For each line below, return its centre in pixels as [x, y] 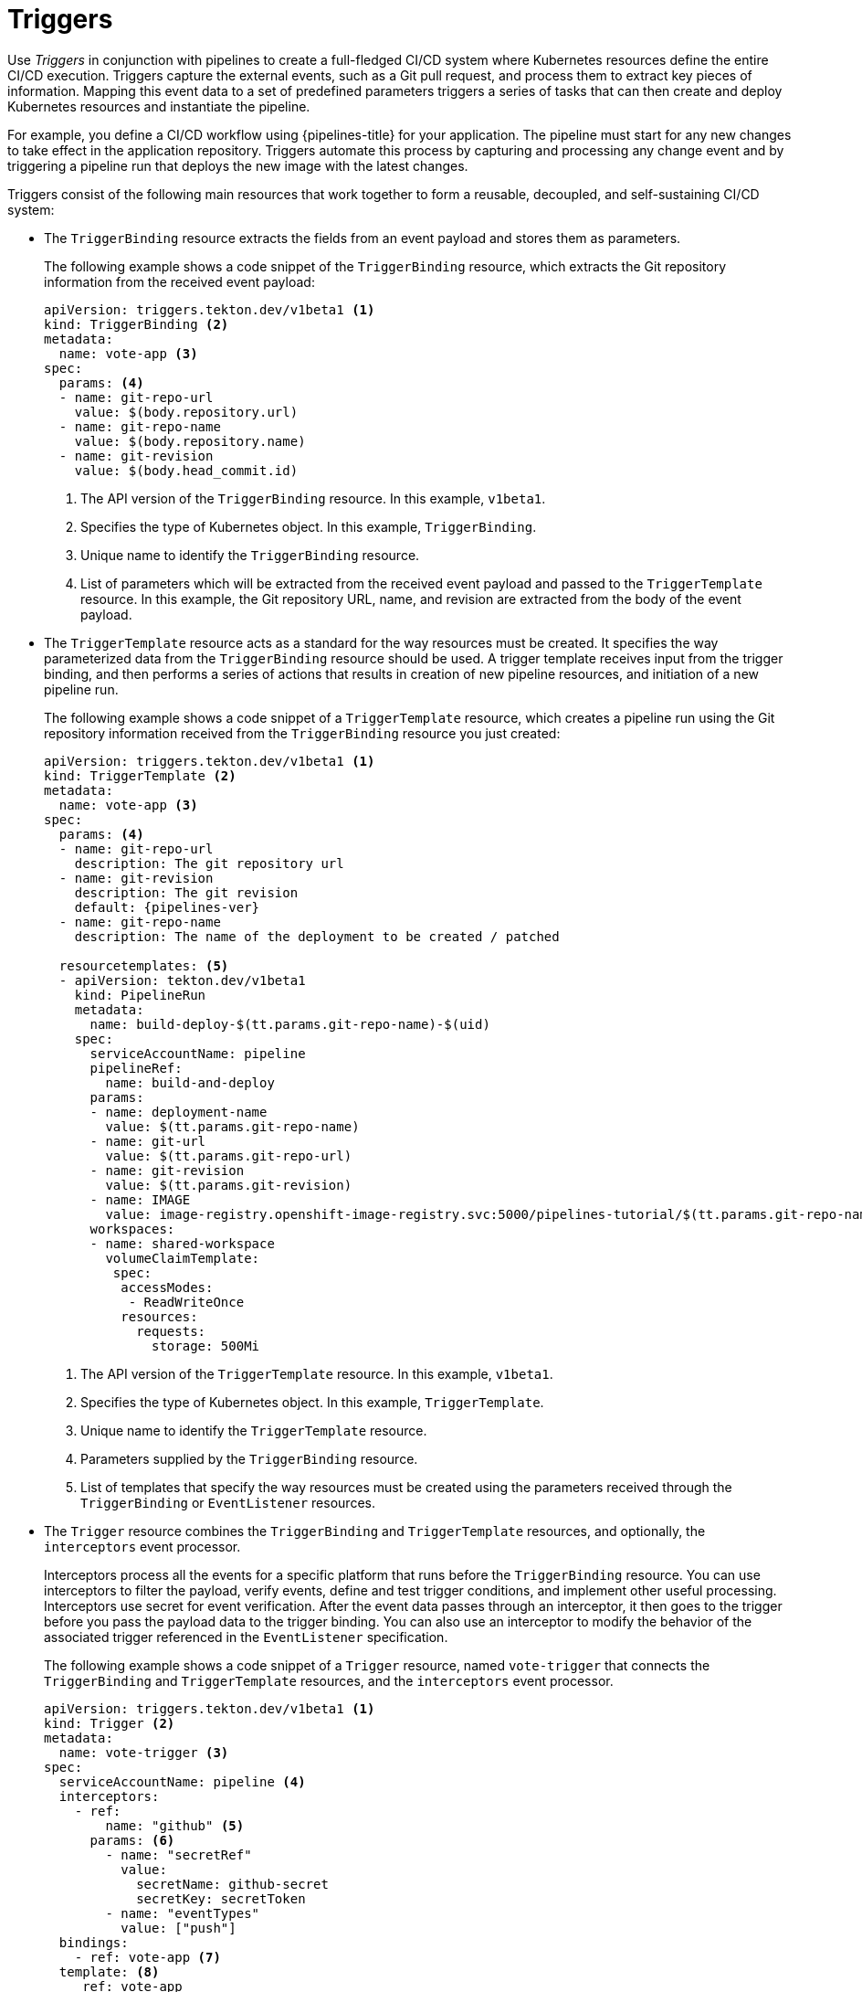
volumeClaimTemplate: [183, 1258]
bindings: [94, 1942]
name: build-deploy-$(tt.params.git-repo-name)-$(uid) [290, 1024]
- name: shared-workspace [182, 1243]
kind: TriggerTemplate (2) [140, 775]
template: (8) [109, 1971]
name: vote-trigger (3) [144, 1752]
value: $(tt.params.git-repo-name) [232, 1126]
